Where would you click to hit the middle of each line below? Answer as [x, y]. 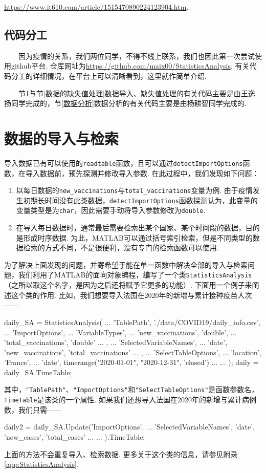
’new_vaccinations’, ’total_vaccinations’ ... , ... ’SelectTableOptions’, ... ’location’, [133, 352]
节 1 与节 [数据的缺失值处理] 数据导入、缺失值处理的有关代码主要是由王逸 [137, 93]
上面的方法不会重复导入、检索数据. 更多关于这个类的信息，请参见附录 [121, 454]
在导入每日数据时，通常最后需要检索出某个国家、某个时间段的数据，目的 [138, 228]
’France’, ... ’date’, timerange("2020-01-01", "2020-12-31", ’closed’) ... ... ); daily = [131, 362]
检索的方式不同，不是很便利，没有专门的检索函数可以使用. [121, 248]
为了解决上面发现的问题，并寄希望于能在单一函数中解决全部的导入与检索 [126, 264]
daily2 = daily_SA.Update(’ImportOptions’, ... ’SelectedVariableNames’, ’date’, [129, 427]
